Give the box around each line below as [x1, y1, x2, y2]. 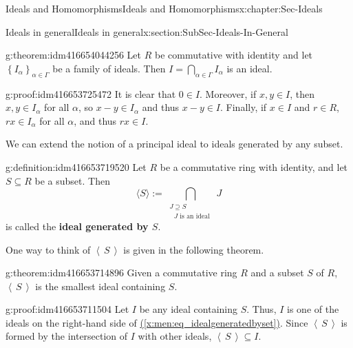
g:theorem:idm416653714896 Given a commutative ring [6, 265, 237, 280]
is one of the [287, 302, 339, 316]
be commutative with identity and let [154, 48, 313, 62]
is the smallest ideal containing [35, 278, 166, 293]
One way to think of [6, 242, 91, 256]
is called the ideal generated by [6, 218, 149, 233]
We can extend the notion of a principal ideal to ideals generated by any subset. [6, 136, 343, 151]
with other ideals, [138, 329, 212, 343]
